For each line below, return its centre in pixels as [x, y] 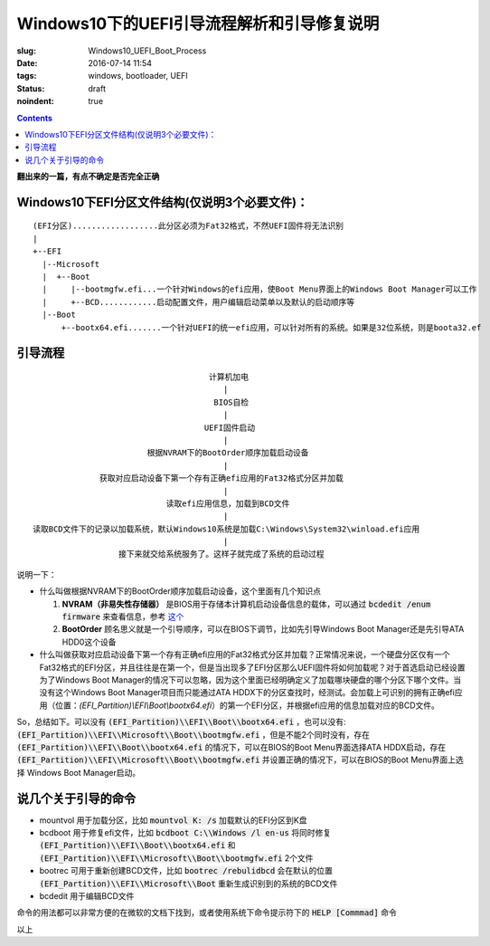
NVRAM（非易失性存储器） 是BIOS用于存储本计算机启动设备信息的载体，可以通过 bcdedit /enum [246, 604]
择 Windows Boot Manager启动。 [79, 772]
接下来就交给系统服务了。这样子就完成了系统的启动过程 [221, 554]
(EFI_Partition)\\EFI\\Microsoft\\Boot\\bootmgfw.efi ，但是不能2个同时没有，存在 [193, 734]
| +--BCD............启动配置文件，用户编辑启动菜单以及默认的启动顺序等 [198, 302]
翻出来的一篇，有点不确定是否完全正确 [88, 177]
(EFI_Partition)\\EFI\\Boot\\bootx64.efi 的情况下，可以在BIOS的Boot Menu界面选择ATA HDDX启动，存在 [231, 747]
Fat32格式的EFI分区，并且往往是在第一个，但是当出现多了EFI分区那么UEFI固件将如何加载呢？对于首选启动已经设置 [252, 667]
